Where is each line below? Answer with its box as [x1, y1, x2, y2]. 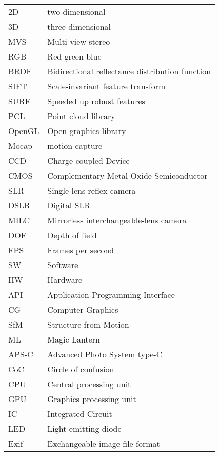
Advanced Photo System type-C [47, 348, 163, 360]
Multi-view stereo [47, 35, 110, 47]
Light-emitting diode [47, 423, 122, 434]
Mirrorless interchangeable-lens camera [47, 214, 187, 226]
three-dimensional [47, 21, 111, 32]
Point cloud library [47, 110, 115, 122]
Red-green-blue [47, 50, 102, 62]
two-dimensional [47, 6, 106, 17]
